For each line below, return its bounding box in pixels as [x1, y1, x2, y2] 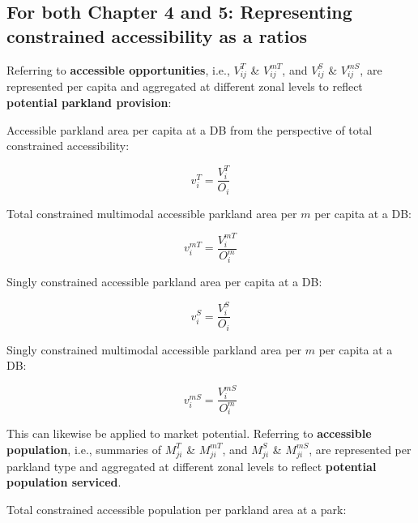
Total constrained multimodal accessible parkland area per [6, 204, 297, 221]
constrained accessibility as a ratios [6, 23, 308, 48]
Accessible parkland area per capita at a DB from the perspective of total [6, 121, 373, 138]
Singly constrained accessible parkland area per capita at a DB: [6, 272, 322, 289]
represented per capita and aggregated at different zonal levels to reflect [6, 78, 363, 95]
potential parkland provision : [6, 93, 172, 110]
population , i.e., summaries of [6, 440, 162, 457]
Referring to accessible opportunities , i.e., [6, 61, 230, 78]
